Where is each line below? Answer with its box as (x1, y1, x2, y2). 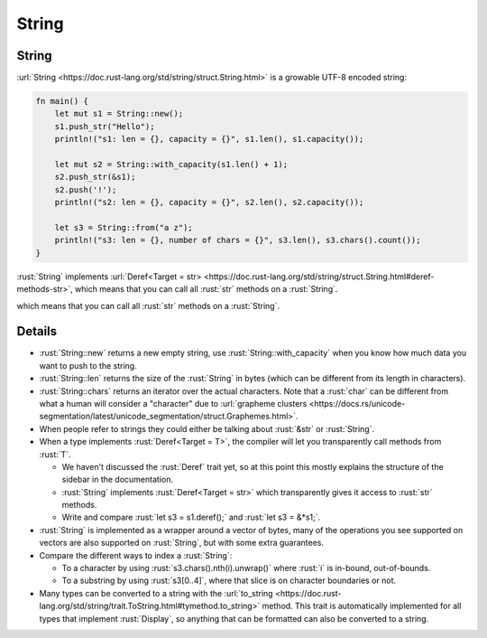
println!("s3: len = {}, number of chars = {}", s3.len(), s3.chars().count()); (54, 235, 421, 246)
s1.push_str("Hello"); (54, 121, 155, 131)
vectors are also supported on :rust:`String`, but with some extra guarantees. (39, 538, 325, 549)
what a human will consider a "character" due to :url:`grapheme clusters (39, 398, 308, 408)
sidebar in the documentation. (61, 474, 173, 485)
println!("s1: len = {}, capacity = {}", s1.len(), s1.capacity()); (54, 134, 364, 145)
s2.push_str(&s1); (54, 172, 136, 183)
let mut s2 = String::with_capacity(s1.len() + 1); (54, 159, 289, 169)
